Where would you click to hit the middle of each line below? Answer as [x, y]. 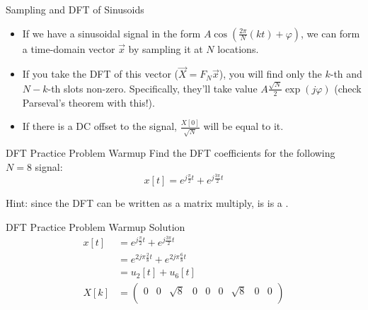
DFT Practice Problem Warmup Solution [96, 226]
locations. [238, 48]
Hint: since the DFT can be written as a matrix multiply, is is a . [147, 203]
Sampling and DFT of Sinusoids [75, 9]
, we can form [330, 33]
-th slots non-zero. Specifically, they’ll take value [153, 88]
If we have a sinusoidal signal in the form [111, 33]
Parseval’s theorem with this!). [88, 102]
